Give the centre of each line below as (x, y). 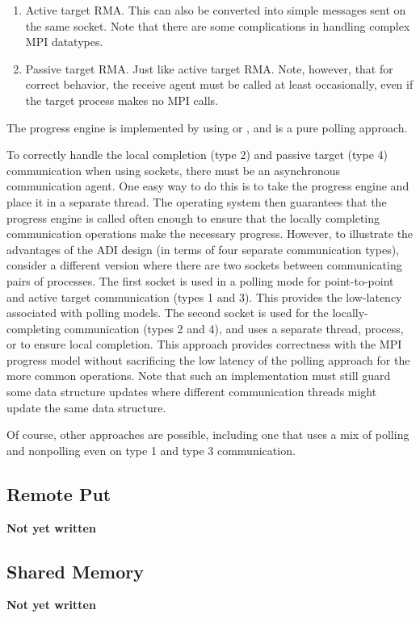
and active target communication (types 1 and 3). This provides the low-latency (204, 296)
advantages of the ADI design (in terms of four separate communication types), (203, 249)
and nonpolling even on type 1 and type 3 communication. (151, 450)
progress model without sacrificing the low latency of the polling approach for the (208, 359)
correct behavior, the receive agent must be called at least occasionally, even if (219, 84)
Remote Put (59, 493)
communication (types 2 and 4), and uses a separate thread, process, (234, 328)
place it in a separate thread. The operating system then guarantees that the (197, 201)
